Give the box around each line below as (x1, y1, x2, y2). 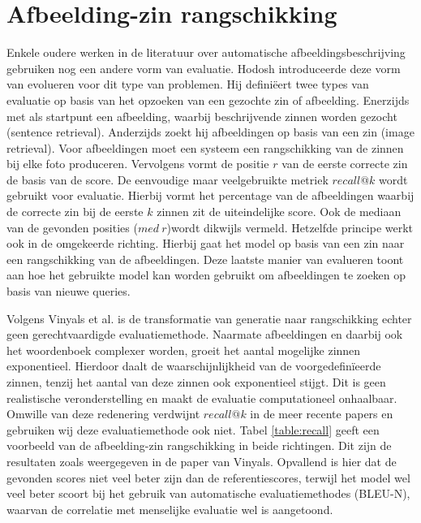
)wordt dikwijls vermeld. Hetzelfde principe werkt (166, 218, 414, 236)
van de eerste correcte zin (281, 155, 408, 172)
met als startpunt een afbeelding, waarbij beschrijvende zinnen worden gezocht (6, 107, 397, 124)
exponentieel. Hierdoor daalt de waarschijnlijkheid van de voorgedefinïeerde (6, 357, 381, 374)
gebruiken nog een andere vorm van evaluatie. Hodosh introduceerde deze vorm (6, 59, 401, 76)
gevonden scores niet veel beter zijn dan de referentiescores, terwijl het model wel (6, 469, 410, 486)
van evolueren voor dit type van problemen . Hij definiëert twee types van (6, 76, 369, 93)
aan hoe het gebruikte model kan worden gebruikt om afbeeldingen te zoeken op (6, 266, 406, 283)
